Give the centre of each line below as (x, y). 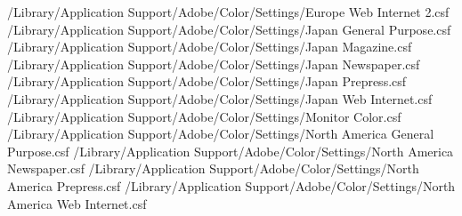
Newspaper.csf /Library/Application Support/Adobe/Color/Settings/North (213, 168)
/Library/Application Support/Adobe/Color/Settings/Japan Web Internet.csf (220, 98)
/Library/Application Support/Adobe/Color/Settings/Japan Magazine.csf (210, 47)
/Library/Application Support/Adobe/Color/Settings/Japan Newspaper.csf (214, 64)
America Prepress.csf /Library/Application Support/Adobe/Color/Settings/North (231, 185)
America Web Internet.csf (77, 203)
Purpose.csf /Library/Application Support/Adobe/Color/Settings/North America (231, 151)
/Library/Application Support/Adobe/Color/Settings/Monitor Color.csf (204, 116)
